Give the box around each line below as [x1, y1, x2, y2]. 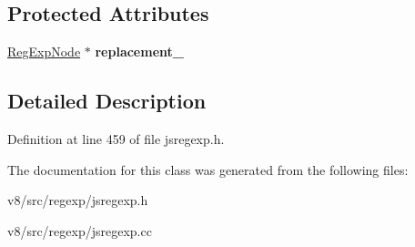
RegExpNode [7, 42, 81, 61]
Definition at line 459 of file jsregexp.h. [7, 129, 225, 148]
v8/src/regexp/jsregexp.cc [7, 221, 152, 240]
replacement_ [95, 42, 184, 61]
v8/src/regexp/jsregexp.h [7, 190, 148, 210]
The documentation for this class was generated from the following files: [7, 160, 409, 179]
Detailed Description [7, 87, 207, 115]
